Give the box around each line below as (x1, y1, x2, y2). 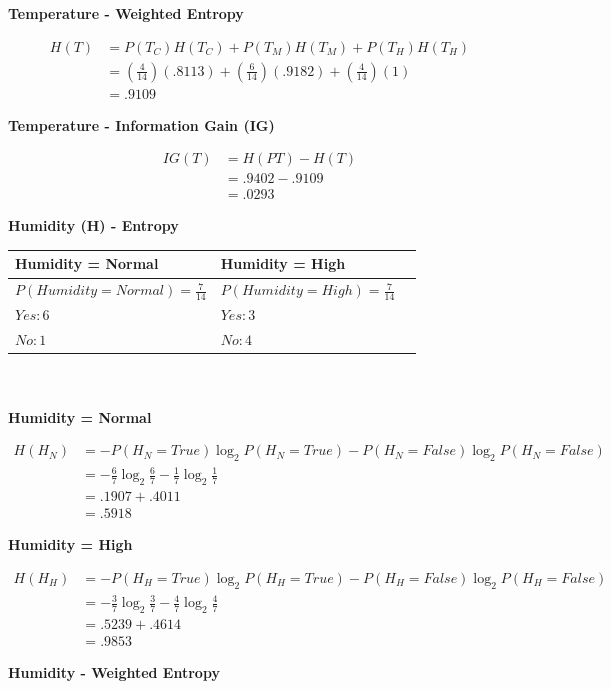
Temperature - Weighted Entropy (8, 3, 244, 23)
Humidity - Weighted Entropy (8, 662, 220, 683)
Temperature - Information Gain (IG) (8, 114, 275, 135)
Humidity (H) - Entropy (8, 215, 179, 236)
